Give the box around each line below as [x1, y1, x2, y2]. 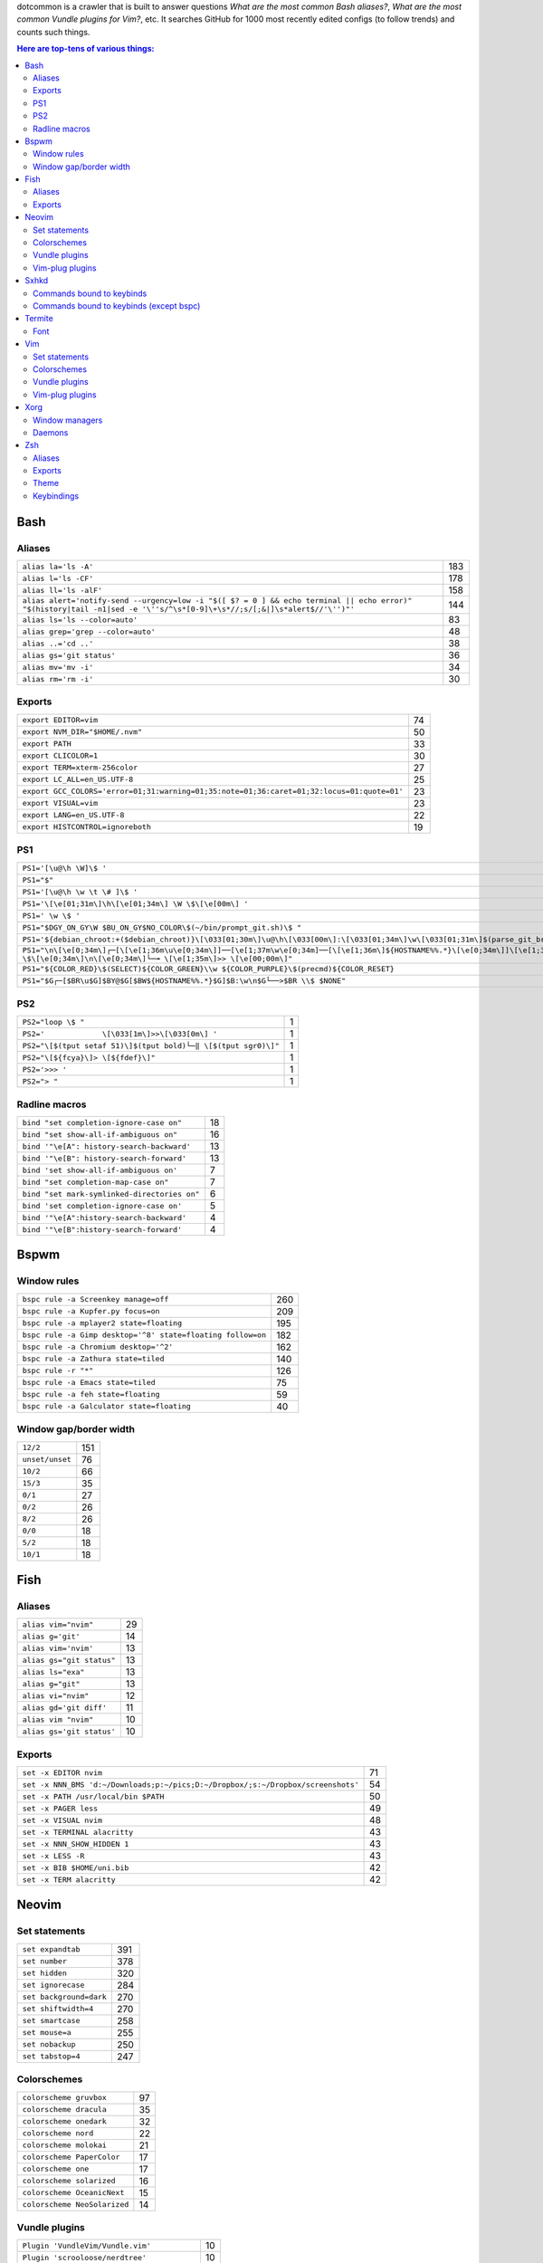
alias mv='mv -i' [22, 662, 94, 672]
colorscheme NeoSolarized [22, 2200, 129, 2210]
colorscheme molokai [22, 2141, 108, 2150]
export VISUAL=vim [22, 798, 99, 808]
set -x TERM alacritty [22, 1875, 117, 1885]
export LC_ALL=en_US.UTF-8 [22, 775, 134, 785]
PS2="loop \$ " [22, 1017, 85, 1026]
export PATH [22, 739, 71, 749]
